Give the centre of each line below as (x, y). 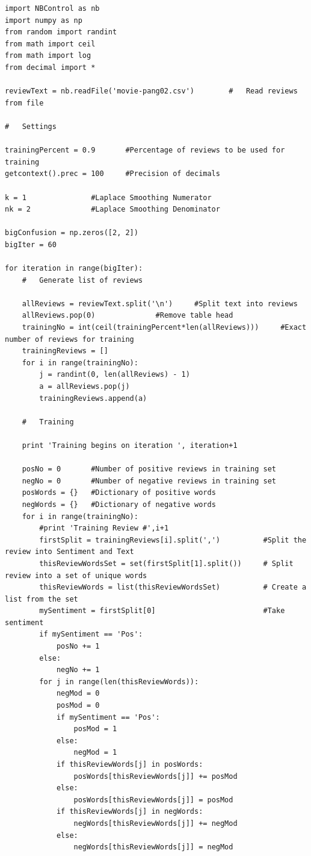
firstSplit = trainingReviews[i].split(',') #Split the (173, 540)
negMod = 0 (78, 694)
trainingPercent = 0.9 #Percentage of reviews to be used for (145, 150)
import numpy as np (44, 20)
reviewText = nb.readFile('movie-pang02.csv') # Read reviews (151, 91)
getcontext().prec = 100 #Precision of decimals (112, 174)
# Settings (31, 126)
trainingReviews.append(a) (93, 398)
